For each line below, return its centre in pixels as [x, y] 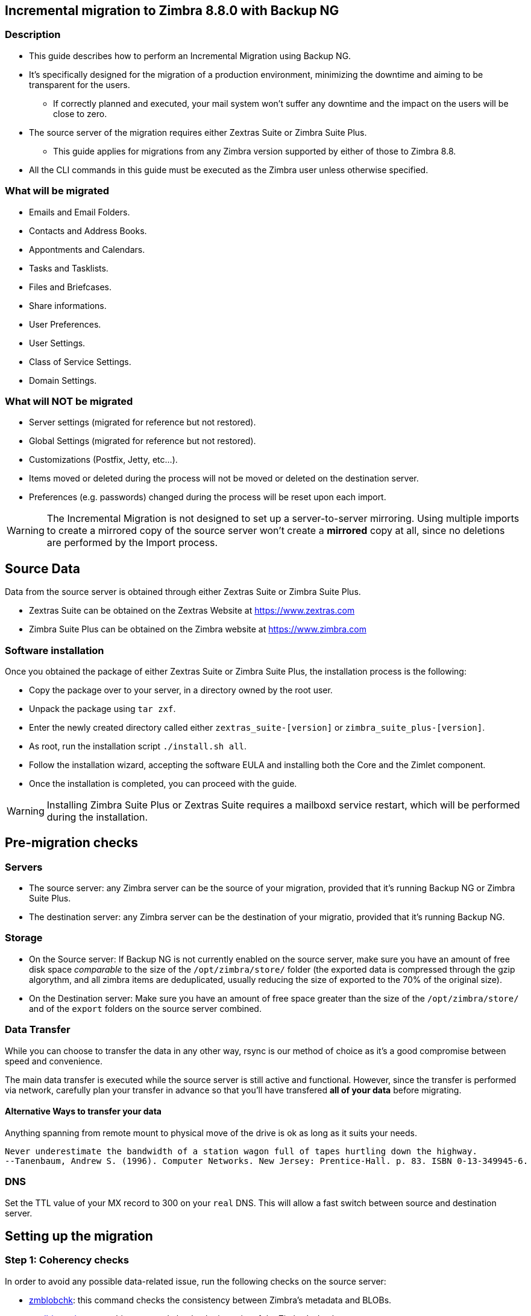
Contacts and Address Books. [88, 230]
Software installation [55, 650]
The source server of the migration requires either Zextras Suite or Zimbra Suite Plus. [198, 132]
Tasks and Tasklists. [69, 268]
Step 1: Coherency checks [67, 1260]
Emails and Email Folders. [80, 212]
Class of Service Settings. [80, 361]
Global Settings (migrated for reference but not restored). [143, 441]
